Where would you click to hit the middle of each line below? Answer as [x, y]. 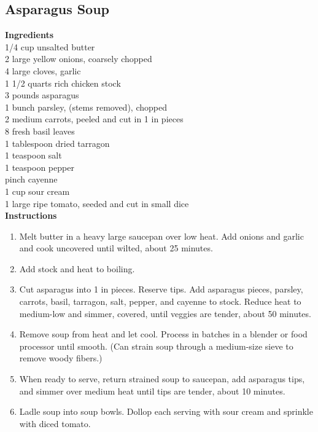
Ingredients [29, 35]
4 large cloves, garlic [43, 70]
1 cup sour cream [37, 191]
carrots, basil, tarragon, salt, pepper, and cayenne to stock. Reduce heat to [160, 301]
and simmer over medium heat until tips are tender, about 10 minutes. [152, 391]
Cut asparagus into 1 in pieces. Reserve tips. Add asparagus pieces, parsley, [161, 289]
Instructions [31, 215]
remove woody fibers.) [61, 358]
